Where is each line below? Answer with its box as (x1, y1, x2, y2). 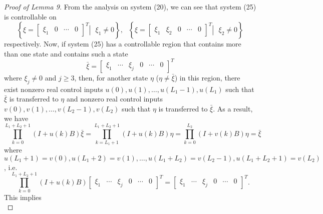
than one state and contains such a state (4, 48, 128, 58)
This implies (4, 191, 42, 202)
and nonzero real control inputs (66, 93, 163, 104)
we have (4, 113, 29, 123)
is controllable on (4, 11, 57, 21)
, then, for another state (74, 72, 148, 82)
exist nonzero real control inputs (4, 83, 103, 94)
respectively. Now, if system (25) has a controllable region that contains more (4, 38, 241, 49)
